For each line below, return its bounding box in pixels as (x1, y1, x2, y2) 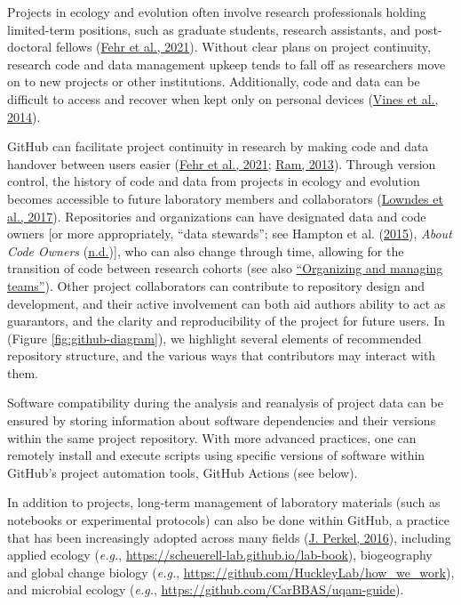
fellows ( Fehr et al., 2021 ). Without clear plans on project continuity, (55, 37, 431, 56)
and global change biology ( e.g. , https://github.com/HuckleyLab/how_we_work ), (7, 562, 455, 581)
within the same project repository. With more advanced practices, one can (7, 428, 417, 447)
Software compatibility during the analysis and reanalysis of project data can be (7, 393, 443, 412)
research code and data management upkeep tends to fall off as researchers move (7, 54, 446, 73)
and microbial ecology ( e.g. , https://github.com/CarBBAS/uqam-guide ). (7, 580, 404, 599)
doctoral (7, 37, 52, 56)
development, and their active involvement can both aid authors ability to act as (7, 294, 446, 312)
